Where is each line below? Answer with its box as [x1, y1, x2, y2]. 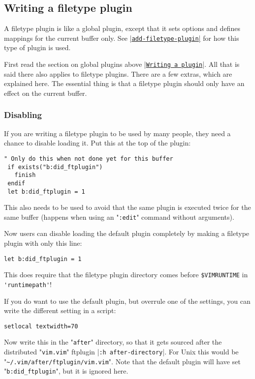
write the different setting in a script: [4, 305, 116, 316]
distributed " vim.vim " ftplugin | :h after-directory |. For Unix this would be [4, 347, 239, 357]
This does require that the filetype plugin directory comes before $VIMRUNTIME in [4, 269, 248, 280]
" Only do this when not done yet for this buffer [4, 155, 173, 162]
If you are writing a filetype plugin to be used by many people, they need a [4, 128, 231, 138]
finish [14, 172, 36, 179]
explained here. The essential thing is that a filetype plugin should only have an [4, 78, 245, 88]
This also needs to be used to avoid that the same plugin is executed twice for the [4, 202, 251, 212]
